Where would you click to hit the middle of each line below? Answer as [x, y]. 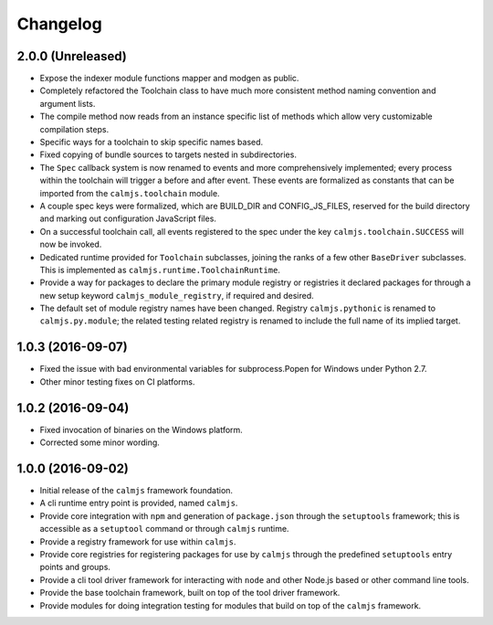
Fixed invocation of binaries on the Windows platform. [142, 429]
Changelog [59, 24]
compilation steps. [74, 129]
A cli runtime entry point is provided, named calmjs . [139, 503]
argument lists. [68, 103]
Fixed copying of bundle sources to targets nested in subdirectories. [168, 154]
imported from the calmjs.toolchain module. [130, 193]
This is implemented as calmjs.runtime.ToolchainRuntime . [160, 270]
